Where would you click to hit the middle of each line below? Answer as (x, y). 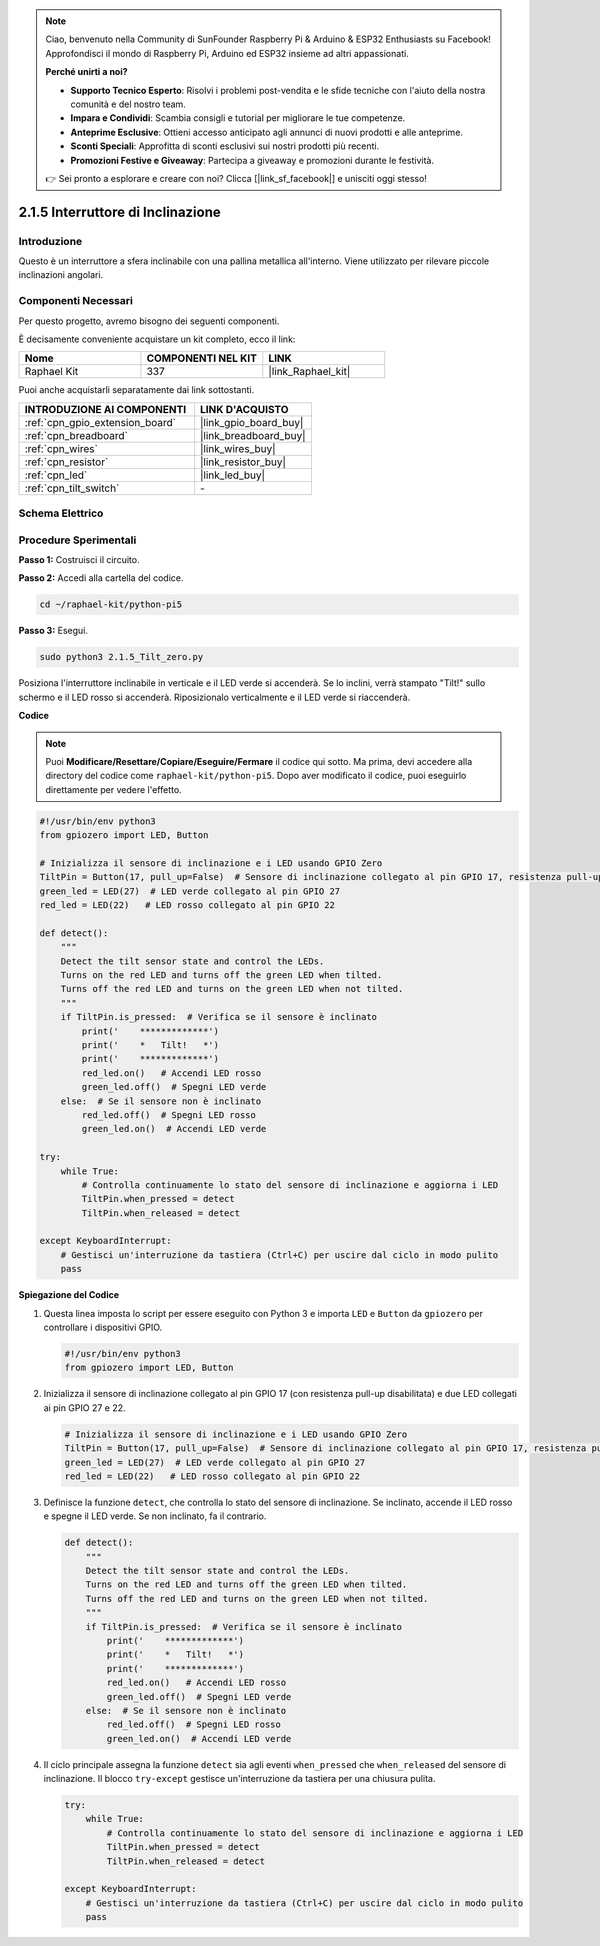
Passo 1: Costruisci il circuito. (79, 560)
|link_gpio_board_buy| (252, 422)
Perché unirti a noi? (87, 72)
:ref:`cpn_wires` (61, 448)
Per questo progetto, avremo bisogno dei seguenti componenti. (149, 321)
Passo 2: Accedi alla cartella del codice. (101, 578)
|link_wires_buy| (238, 448)
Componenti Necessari (76, 301)
